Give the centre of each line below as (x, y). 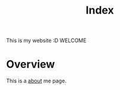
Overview (31, 64)
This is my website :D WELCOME (46, 41)
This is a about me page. (36, 81)
